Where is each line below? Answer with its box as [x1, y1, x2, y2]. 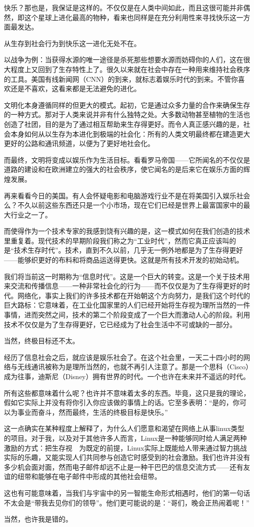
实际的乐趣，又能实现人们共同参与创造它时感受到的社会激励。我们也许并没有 [4, 452, 250, 462]
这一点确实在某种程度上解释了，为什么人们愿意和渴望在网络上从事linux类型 [4, 423, 245, 433]
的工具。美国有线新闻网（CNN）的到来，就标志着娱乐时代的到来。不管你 [4, 73, 238, 84]
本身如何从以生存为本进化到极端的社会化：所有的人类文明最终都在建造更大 [10, 128, 250, 139]
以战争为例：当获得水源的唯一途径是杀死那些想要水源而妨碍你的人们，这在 [4, 54, 243, 65]
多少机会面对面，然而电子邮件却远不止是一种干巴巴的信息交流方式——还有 [4, 461, 243, 472]
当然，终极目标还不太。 [4, 335, 79, 346]
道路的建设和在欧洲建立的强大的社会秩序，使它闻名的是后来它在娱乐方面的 [4, 164, 243, 174]
